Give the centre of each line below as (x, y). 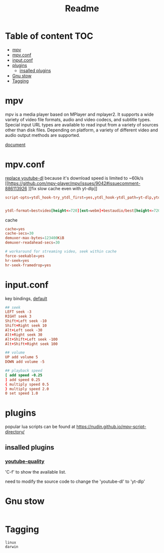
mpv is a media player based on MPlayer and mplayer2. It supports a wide (79, 114)
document (15, 145)
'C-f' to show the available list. (36, 472)
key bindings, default (26, 298)
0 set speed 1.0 (21, 393)
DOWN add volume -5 (25, 362)
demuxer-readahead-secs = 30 (32, 243)
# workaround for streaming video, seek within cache (61, 251)
